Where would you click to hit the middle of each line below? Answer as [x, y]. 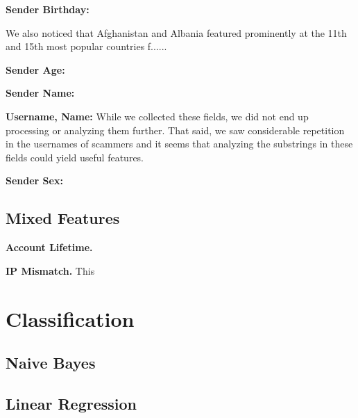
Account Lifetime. [49, 247]
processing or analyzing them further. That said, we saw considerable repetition [175, 130]
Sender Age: [35, 69]
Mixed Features [63, 218]
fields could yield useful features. [75, 157]
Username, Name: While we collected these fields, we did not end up [157, 116]
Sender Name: [40, 93]
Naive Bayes [51, 363]
